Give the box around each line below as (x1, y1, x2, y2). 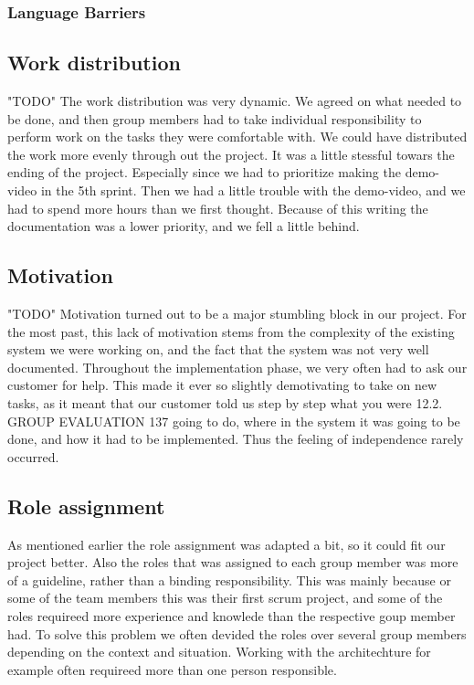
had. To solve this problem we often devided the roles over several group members (7, 624, 467, 643)
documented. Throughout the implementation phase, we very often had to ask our (7, 357, 468, 376)
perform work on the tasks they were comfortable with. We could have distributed (7, 127, 468, 146)
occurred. (7, 447, 59, 466)
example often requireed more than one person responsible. (7, 659, 337, 679)
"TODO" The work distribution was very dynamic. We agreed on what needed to (7, 91, 462, 111)
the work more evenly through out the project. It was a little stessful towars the (7, 144, 455, 163)
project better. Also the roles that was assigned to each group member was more (7, 553, 458, 572)
